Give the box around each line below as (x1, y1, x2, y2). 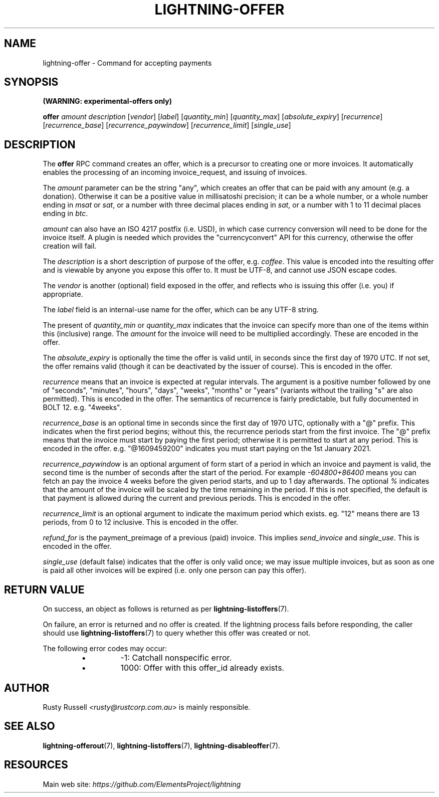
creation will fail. (43, 242, 97, 251)
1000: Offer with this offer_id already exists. (120, 663, 285, 673)
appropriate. (43, 290, 83, 299)
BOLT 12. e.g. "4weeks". (43, 403, 122, 412)
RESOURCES (4, 758, 68, 771)
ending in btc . (43, 209, 88, 218)
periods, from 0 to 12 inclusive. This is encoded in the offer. (43, 518, 239, 527)
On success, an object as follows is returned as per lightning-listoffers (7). (43, 605, 289, 614)
